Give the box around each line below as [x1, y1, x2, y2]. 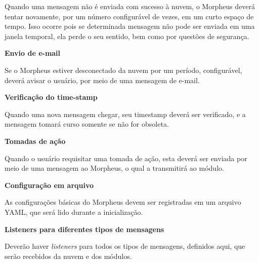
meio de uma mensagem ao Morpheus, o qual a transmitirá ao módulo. [5, 163, 224, 173]
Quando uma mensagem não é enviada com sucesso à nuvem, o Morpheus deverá [5, 1, 255, 11]
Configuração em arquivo [5, 179, 94, 190]
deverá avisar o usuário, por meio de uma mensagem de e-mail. [5, 74, 200, 85]
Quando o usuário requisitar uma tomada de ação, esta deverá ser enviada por [5, 153, 247, 163]
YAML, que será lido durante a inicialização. [5, 206, 143, 217]
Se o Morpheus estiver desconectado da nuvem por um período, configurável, [5, 64, 242, 75]
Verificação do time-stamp [5, 92, 98, 102]
